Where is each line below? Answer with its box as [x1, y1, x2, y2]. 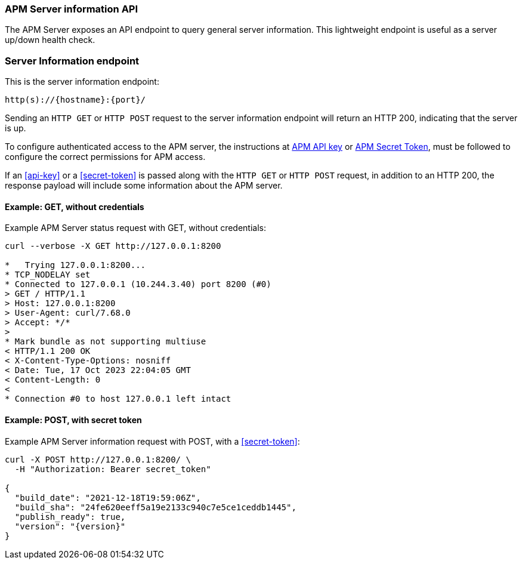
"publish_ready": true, [14, 511, 126, 522]
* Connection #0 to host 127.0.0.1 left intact [5, 394, 231, 404]
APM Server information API [5, 3, 138, 15]
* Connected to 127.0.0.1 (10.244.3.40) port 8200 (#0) [5, 279, 271, 289]
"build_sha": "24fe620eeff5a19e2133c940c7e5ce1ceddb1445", [14, 502, 296, 512]
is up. [5, 123, 26, 134]
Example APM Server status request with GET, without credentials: [5, 223, 267, 233]
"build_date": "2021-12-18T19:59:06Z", [14, 492, 201, 503]
